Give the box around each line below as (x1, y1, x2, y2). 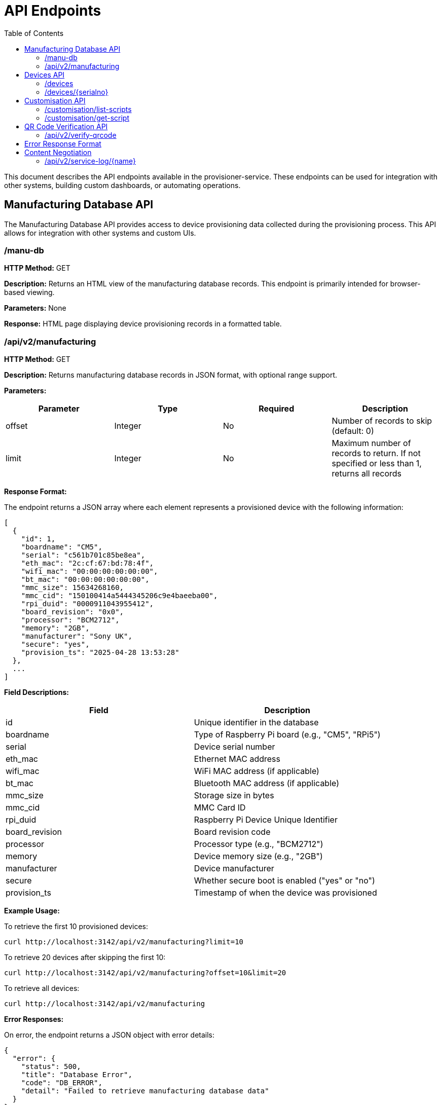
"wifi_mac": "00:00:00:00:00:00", (21, 567, 158, 576)
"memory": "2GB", (21, 624, 90, 633)
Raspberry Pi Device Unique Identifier (194, 815, 338, 825)
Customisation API (24, 96, 86, 105)
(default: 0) (332, 426, 374, 436)
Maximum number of (332, 438, 411, 449)
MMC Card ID (194, 802, 246, 813)
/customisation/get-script (45, 113, 129, 122)
